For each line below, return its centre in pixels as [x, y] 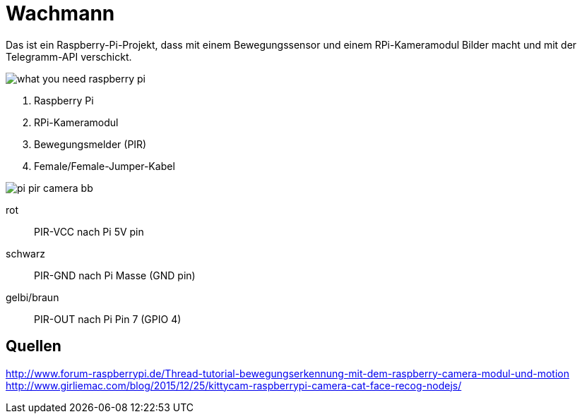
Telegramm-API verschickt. [69, 56]
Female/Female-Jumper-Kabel [105, 166]
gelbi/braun [32, 297]
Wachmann [60, 13]
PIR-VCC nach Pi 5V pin [89, 231]
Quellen [34, 346]
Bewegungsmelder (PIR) [90, 144]
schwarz [25, 253]
